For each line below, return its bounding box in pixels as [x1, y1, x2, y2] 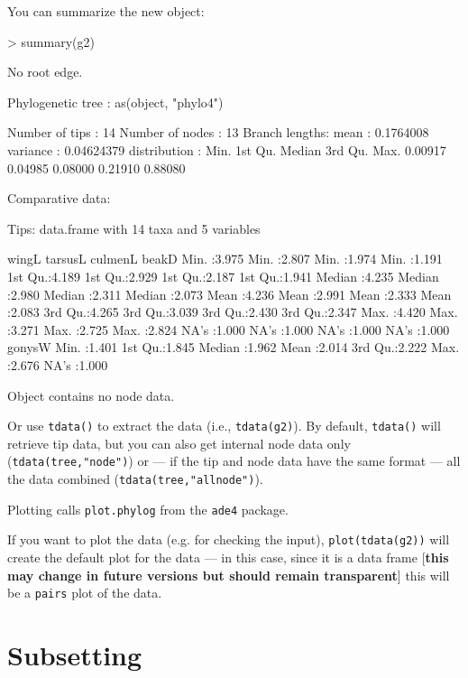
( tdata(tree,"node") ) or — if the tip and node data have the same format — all [7, 451, 461, 470]
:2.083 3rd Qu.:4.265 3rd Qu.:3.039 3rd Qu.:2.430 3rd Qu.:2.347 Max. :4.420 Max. [7, 302, 458, 321]
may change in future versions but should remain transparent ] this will [7, 565, 450, 584]
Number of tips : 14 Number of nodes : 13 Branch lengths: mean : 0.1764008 [7, 123, 429, 142]
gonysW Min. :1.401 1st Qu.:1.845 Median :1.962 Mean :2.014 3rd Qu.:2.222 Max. [7, 338, 460, 357]
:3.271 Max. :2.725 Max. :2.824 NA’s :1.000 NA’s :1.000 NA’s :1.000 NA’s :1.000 [7, 320, 450, 339]
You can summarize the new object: [7, 2, 205, 20]
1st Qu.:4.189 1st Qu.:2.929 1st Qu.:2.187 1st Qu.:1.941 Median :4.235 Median [7, 266, 439, 285]
